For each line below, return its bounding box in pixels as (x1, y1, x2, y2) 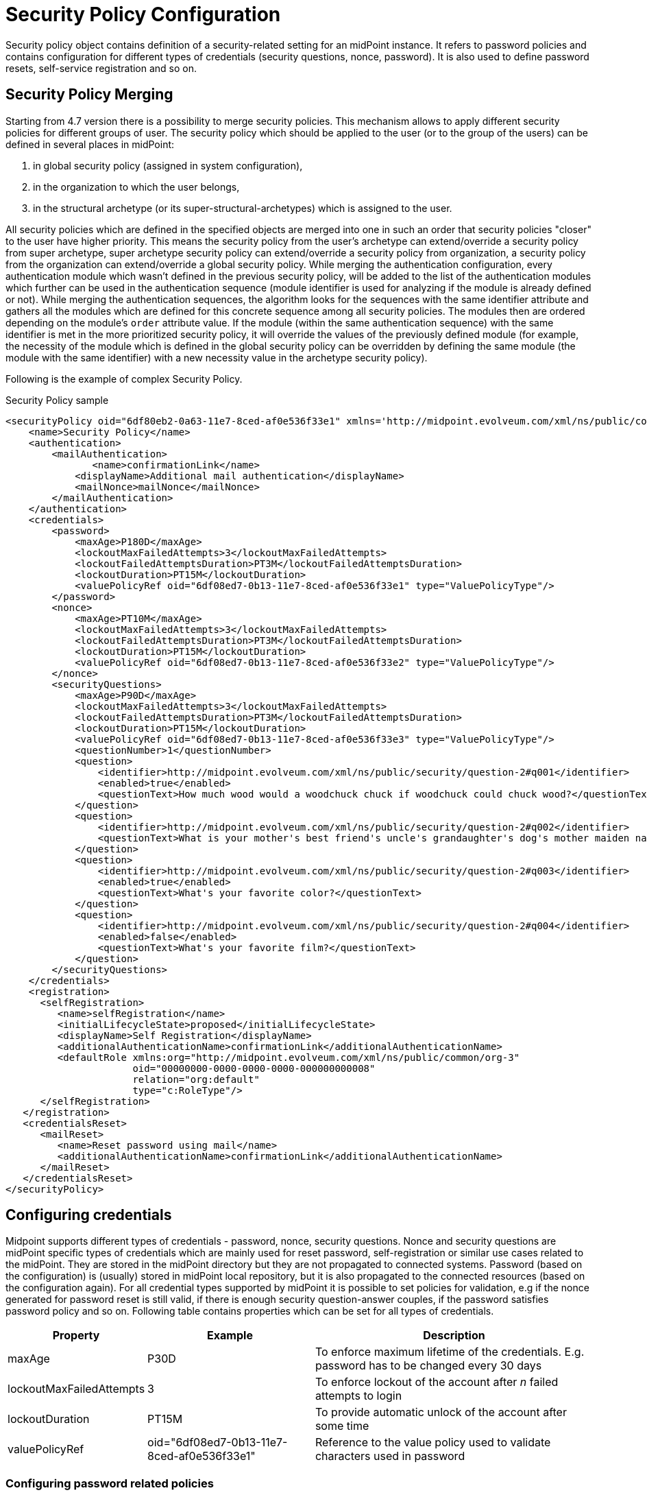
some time (315, 1419, 369, 1433)
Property (52, 1328, 100, 1343)
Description (423, 1328, 485, 1343)
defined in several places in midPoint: (5, 138, 175, 150)
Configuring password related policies (5, 1476, 214, 1490)
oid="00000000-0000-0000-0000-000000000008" (132, 1062, 376, 1074)
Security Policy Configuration (5, 3, 281, 26)
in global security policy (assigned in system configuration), (33, 159, 303, 171)
